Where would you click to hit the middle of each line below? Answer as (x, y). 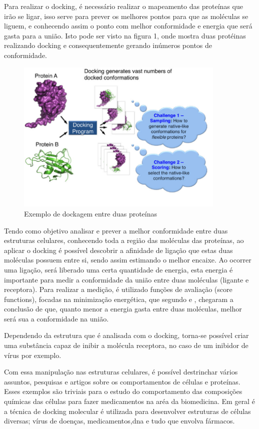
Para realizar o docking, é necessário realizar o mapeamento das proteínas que (123, 6)
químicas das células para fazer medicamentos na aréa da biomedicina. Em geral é (129, 401)
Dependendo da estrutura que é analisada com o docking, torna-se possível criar (126, 335)
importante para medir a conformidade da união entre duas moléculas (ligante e (126, 279)
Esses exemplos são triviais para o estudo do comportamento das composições (123, 391)
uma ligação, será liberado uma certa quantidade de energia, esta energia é (118, 269)
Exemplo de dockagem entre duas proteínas (91, 213)
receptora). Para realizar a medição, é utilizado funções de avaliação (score (118, 289)
